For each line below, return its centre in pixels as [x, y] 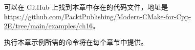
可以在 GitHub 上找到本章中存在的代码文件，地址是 [86, 7]
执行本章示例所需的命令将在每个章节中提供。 [76, 42]
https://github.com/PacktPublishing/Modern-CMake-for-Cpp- [97, 16]
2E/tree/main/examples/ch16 [48, 26]
